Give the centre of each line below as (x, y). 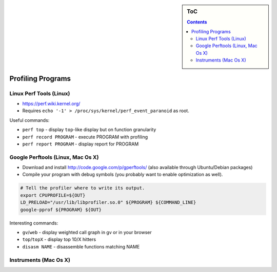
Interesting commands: (34, 223)
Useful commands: (29, 120)
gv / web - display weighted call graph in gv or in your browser (87, 232)
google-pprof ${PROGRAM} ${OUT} (61, 210)
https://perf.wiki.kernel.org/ (51, 103)
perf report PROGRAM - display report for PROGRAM (81, 144)
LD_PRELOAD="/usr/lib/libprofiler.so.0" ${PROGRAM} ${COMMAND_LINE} (108, 203)
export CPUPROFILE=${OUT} (53, 195)
